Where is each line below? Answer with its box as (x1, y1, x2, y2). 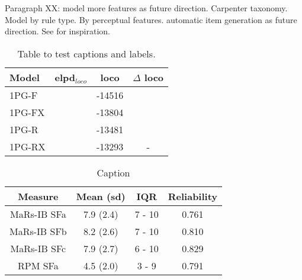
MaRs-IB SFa (10, 207, 66, 221)
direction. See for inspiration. (5, 25, 110, 37)
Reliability (168, 189, 218, 203)
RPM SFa (18, 258, 59, 272)
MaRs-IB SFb (9, 224, 67, 238)
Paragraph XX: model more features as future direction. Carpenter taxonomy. (5, 2, 288, 14)
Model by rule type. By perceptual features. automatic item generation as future (5, 13, 297, 25)
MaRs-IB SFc (10, 241, 66, 255)
